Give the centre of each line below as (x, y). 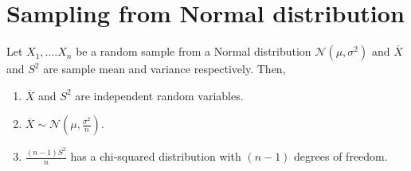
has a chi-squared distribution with (156, 156)
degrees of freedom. (341, 156)
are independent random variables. (159, 95)
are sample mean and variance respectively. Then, (164, 69)
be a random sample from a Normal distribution (194, 51)
